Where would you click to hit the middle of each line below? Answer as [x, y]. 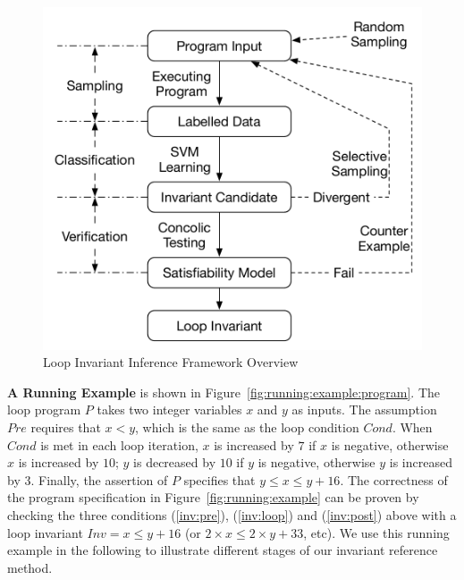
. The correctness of [394, 479]
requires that [66, 426]
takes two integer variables [169, 409]
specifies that [219, 479]
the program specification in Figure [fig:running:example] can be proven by [213, 497]
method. [30, 567]
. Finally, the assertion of [99, 479]
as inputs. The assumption [364, 409]
